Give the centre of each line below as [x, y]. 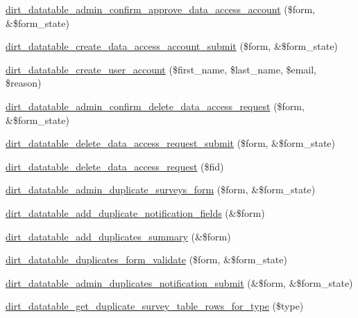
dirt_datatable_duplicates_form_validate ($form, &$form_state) [146, 259]
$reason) [24, 83]
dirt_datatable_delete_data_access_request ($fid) [115, 166]
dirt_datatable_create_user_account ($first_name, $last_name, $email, [161, 69]
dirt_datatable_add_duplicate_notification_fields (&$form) [135, 212]
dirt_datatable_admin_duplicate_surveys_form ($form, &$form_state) [161, 189]
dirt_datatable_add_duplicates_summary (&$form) [118, 236]
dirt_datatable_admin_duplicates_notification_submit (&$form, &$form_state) [179, 282]
